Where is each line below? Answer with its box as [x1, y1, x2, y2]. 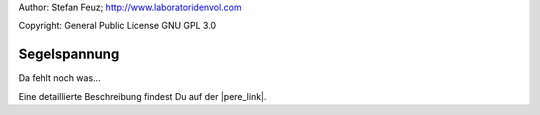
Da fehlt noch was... [18, 72, 101, 84]
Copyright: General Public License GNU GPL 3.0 [18, 20, 217, 32]
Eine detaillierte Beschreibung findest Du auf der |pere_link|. [18, 90, 267, 102]
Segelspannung [18, 46, 120, 63]
